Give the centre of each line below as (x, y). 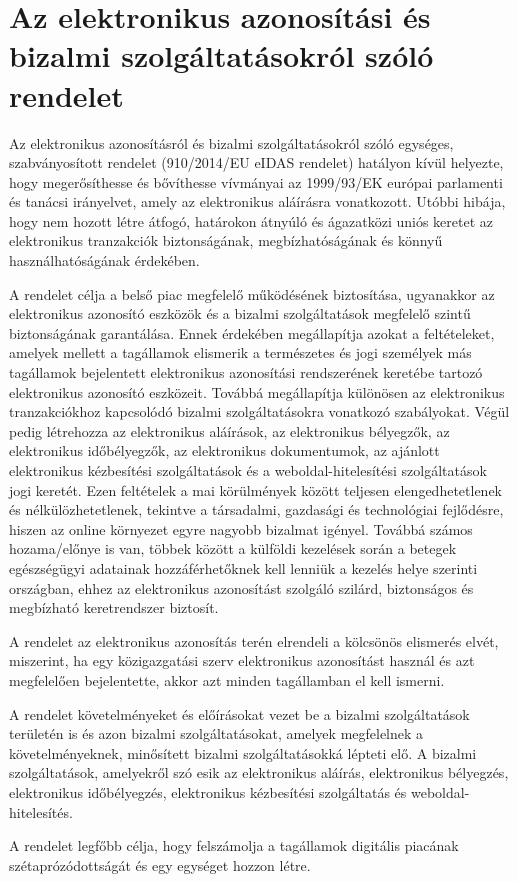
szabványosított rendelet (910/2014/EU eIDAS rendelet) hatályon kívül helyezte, (256, 162)
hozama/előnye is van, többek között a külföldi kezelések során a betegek (233, 548)
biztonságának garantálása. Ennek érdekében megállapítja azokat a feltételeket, (252, 332)
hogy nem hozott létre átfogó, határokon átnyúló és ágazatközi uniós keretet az (251, 220)
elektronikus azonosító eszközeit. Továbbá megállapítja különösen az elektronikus (257, 391)
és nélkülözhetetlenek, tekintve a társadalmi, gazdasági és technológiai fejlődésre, (256, 509)
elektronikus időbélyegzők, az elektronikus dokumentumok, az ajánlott (224, 450)
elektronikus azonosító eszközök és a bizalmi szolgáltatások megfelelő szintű (240, 313)
